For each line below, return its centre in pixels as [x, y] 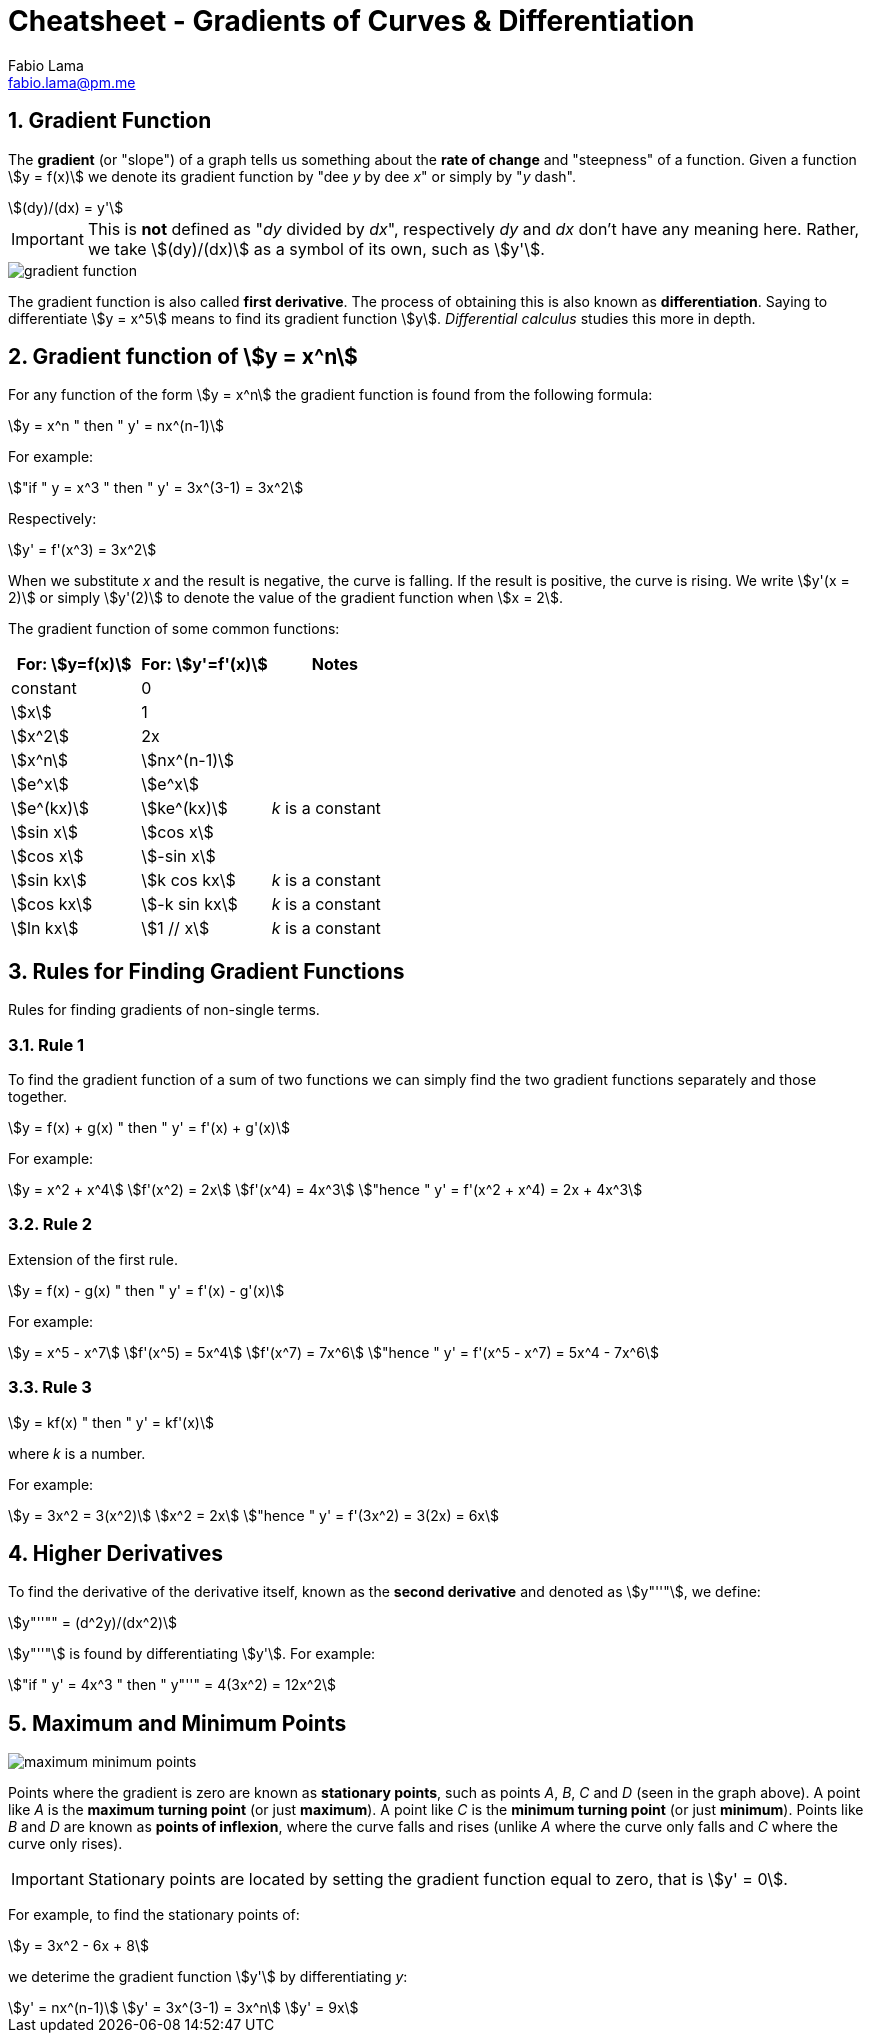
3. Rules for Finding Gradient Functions [206, 971]
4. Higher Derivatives [116, 1553]
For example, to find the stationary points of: [154, 1915]
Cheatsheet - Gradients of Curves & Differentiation [351, 21]
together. [38, 1097]
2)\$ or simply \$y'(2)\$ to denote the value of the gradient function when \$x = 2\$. [285, 598]
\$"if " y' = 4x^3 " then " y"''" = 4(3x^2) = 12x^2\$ [172, 1685]
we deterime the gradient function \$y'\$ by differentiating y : [208, 1977]
